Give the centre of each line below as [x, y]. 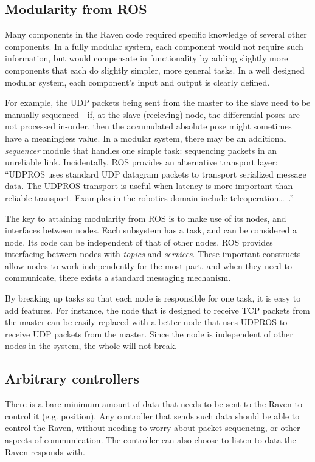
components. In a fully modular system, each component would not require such [154, 46]
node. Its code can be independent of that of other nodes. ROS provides [139, 242]
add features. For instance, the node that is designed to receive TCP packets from [157, 310]
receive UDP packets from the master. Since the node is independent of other [149, 333]
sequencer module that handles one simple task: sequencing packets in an [141, 150]
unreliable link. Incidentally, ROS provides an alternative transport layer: [141, 162]
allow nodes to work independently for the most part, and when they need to [149, 265]
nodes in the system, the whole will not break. [91, 346]
